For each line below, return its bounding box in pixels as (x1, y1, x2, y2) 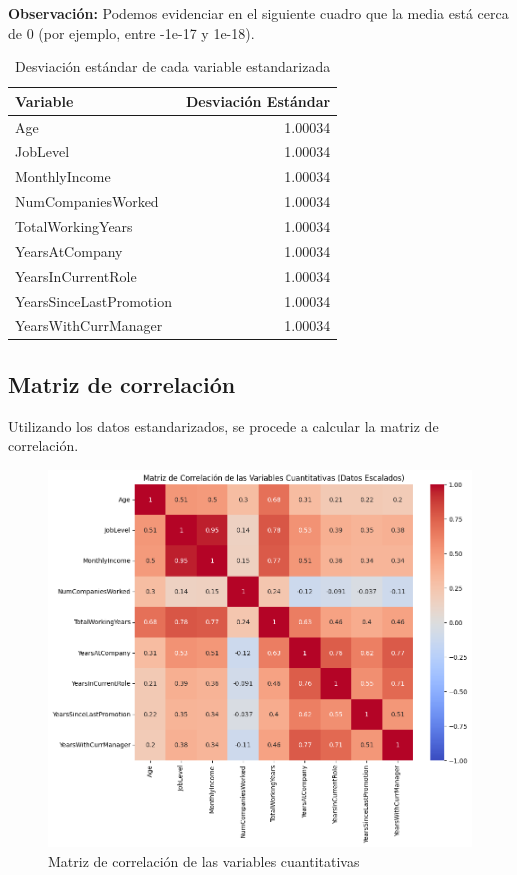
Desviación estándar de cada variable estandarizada (15, 56, 331, 77)
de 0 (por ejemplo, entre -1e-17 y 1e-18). (8, 22, 255, 43)
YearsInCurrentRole (15, 265, 137, 286)
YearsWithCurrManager (15, 315, 163, 336)
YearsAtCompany (15, 240, 123, 261)
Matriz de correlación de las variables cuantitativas (48, 850, 360, 871)
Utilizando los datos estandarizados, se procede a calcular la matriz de (8, 415, 439, 436)
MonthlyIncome (15, 166, 111, 187)
